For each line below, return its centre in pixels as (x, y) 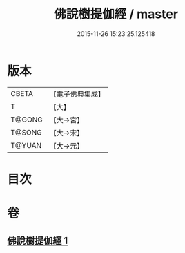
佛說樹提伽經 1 (38, 241)
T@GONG (27, 120)
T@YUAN (26, 145)
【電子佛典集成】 (77, 94)
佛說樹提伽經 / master (116, 14)
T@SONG (27, 132)
